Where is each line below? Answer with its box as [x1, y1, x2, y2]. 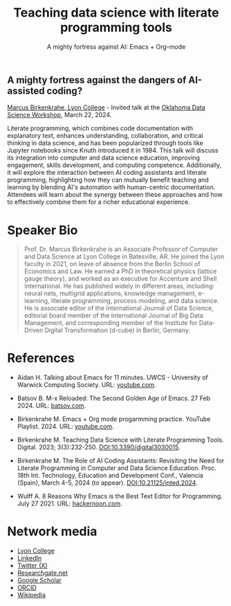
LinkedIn [17, 554, 42, 562]
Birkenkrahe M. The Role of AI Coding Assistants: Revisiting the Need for [17, 456, 225, 465]
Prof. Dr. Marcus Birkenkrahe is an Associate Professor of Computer [24, 245, 219, 254]
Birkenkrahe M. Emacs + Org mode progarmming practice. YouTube [17, 415, 211, 424]
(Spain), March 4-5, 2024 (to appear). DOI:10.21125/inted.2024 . [17, 478, 198, 487]
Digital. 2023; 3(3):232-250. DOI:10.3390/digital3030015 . [17, 443, 181, 451]
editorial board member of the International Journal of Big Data [24, 311, 204, 320]
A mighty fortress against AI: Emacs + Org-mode [46, 42, 186, 51]
